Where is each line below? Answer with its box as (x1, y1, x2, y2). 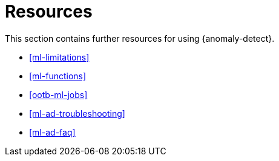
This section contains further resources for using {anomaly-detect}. (5, 33, 275, 44)
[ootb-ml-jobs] (29, 89, 88, 100)
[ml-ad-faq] (29, 126, 76, 137)
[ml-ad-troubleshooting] (29, 108, 125, 119)
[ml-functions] (29, 70, 87, 81)
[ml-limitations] (29, 51, 90, 62)
